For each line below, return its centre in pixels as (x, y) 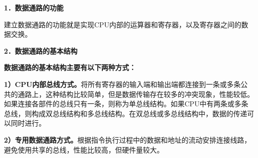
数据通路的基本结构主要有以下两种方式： (70, 67)
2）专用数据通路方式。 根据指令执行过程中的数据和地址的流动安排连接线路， (128, 139)
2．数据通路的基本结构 (41, 50)
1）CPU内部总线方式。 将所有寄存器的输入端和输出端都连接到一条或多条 (123, 84)
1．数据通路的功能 (34, 7)
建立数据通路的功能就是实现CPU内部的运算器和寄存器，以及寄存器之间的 (123, 24)
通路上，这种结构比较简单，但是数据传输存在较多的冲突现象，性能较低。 (136, 94)
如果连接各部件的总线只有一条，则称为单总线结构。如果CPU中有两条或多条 (126, 104)
